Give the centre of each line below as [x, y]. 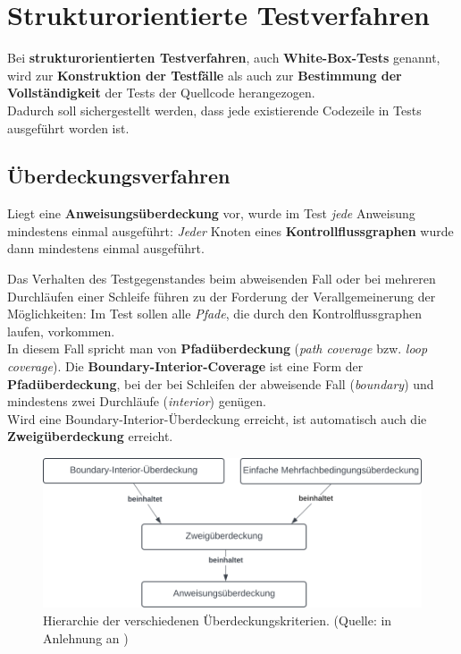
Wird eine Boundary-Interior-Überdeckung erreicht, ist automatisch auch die [217, 418]
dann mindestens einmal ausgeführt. [106, 248]
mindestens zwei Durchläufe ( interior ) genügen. [137, 401]
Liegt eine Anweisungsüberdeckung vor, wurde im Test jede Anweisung [211, 213]
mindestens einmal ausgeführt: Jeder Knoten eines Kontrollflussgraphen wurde [230, 230]
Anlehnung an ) [86, 637]
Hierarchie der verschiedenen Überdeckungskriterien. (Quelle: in [218, 620]
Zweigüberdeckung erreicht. [90, 436]
